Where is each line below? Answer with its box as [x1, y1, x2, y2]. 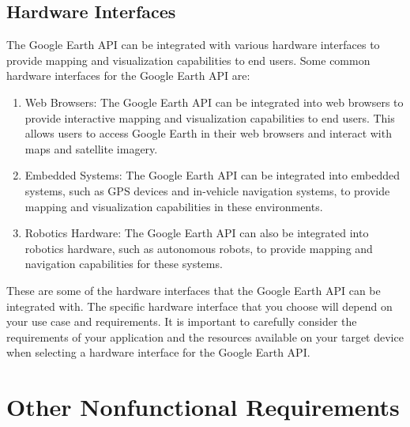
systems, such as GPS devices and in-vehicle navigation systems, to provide [24, 182, 390, 198]
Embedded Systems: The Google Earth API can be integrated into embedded [24, 167, 400, 183]
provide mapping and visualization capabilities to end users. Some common [6, 51, 371, 68]
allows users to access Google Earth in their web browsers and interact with [24, 125, 392, 142]
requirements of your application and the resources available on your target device [6, 328, 404, 345]
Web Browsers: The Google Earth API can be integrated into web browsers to [24, 93, 404, 110]
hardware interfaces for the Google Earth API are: [6, 67, 250, 84]
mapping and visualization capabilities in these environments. [24, 198, 323, 214]
